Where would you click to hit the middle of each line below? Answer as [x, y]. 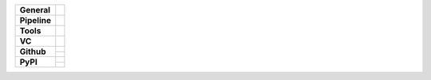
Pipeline [36, 20]
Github [33, 51]
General [35, 10]
